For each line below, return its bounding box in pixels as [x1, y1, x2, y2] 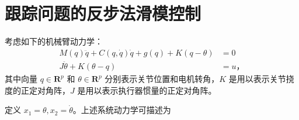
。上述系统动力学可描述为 [72, 104, 171, 116]
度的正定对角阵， [5, 84, 70, 96]
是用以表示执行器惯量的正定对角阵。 [77, 84, 217, 96]
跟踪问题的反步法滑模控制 [5, 1, 201, 25]
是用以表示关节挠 [228, 73, 294, 84]
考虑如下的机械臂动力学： [5, 35, 103, 47]
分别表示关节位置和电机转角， [105, 73, 220, 84]
